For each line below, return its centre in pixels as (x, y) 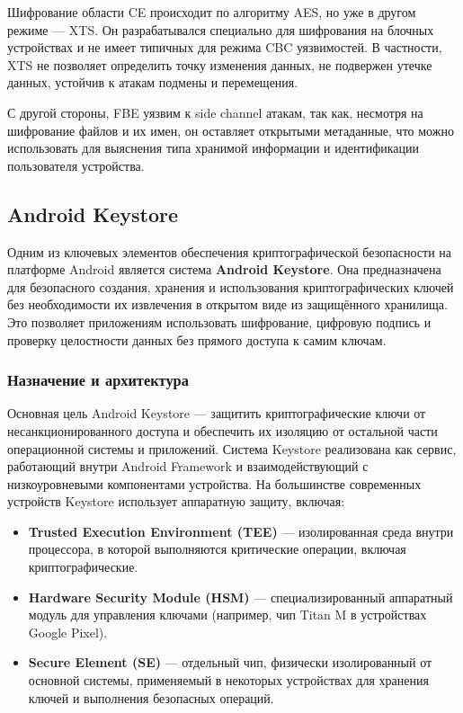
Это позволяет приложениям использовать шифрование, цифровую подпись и (219, 321)
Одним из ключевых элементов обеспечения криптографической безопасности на (230, 251)
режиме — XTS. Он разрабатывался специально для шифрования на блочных (221, 29)
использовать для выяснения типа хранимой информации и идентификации (214, 148)
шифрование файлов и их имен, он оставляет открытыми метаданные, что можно (231, 130)
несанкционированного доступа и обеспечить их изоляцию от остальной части (223, 430)
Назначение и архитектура (98, 380)
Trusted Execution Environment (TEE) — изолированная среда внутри (241, 531)
